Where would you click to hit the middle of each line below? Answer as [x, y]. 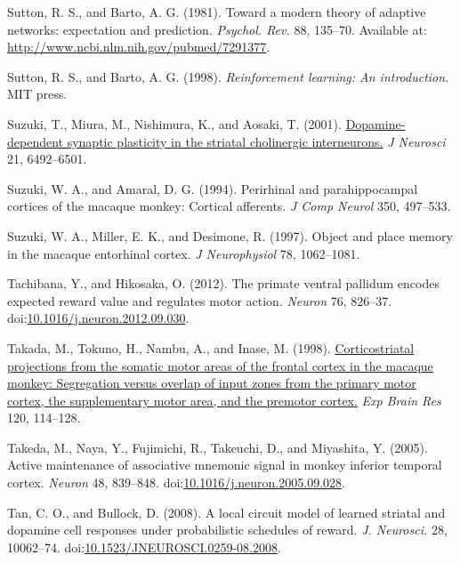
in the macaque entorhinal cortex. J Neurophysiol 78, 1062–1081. [184, 253]
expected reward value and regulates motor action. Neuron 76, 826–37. [200, 300]
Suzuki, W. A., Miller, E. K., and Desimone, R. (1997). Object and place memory [230, 235]
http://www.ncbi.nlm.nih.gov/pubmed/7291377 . [139, 47]
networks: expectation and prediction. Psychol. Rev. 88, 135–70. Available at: [217, 29]
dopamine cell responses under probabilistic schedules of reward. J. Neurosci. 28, [227, 530]
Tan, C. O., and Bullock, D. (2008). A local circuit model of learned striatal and [226, 512]
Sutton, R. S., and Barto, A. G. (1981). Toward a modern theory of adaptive [217, 12]
